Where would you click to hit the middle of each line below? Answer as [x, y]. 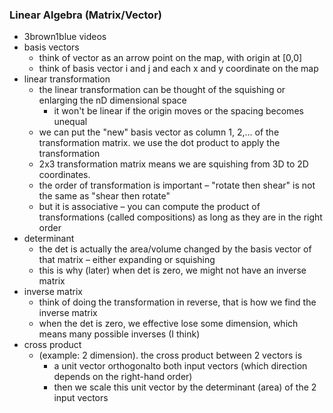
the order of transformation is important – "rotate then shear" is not [177, 185]
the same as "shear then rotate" [104, 196]
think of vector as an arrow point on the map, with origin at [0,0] [170, 58]
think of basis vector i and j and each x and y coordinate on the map [178, 69]
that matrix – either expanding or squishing [127, 260]
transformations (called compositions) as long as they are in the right [180, 217]
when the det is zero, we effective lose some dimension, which [168, 324]
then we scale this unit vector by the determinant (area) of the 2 [185, 387]
